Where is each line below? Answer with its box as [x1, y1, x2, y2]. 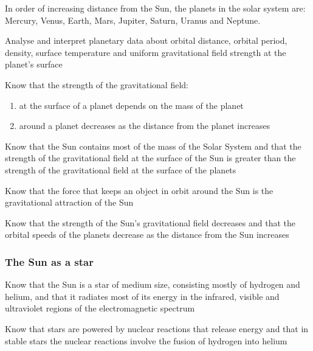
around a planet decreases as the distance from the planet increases [19, 119, 270, 132]
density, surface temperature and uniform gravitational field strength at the [5, 46, 286, 58]
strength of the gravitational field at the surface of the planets [5, 163, 236, 176]
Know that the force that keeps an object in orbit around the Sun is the [5, 184, 273, 196]
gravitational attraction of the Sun [5, 196, 134, 209]
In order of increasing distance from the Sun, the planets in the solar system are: [5, 2, 306, 14]
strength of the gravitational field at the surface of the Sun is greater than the [5, 151, 296, 164]
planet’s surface [5, 58, 63, 71]
